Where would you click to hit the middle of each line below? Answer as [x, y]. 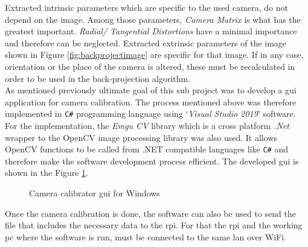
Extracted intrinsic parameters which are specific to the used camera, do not [146, 7]
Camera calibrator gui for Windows [95, 193]
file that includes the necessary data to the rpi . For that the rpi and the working [154, 225]
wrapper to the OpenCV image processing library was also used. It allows [141, 137]
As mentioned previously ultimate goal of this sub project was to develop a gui [151, 90]
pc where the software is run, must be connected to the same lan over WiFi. [146, 236]
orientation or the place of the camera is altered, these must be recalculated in [150, 66]
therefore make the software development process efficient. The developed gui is [152, 161]
